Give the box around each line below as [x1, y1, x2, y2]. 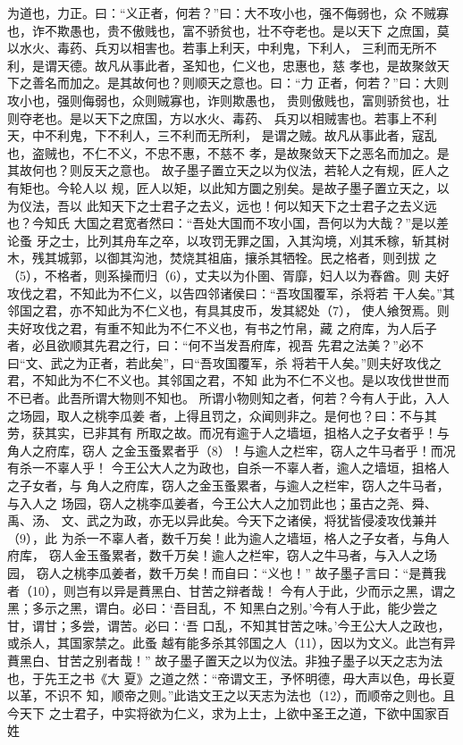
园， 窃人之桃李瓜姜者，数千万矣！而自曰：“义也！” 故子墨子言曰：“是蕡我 [7, 564, 447, 582]
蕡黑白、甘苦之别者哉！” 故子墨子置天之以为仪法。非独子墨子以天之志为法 [7, 650, 443, 669]
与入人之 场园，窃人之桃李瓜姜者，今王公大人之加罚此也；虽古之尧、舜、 [7, 493, 437, 512]
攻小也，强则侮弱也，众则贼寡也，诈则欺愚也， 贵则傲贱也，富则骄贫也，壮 [7, 90, 450, 109]
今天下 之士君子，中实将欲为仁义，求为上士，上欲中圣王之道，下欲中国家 [7, 703, 437, 722]
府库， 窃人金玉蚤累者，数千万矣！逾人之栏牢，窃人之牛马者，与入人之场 [7, 546, 437, 565]
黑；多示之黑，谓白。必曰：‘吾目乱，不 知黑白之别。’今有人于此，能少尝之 [7, 599, 438, 617]
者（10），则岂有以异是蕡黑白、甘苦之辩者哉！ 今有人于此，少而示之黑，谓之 [7, 581, 456, 599]
